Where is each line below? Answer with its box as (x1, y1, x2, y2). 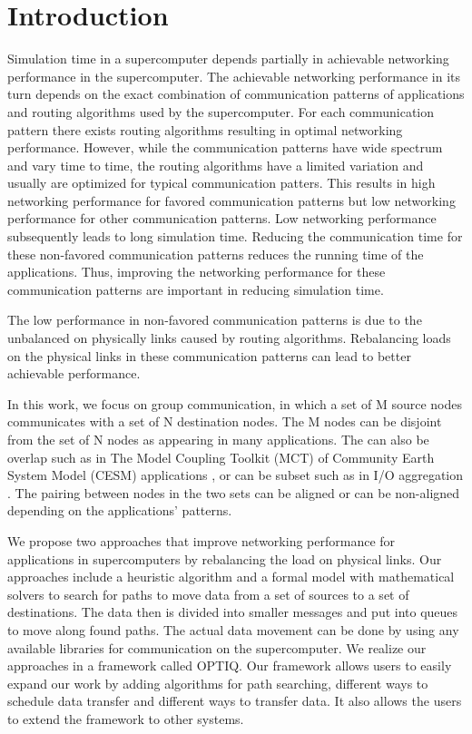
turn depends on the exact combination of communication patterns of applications (7, 84, 465, 103)
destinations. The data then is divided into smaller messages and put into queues (7, 602, 458, 621)
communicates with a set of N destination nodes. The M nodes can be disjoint (7, 412, 442, 431)
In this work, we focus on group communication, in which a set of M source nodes (7, 394, 462, 413)
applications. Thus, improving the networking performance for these (7, 262, 386, 281)
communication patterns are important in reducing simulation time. (7, 279, 384, 298)
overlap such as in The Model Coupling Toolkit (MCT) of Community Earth (7, 447, 435, 466)
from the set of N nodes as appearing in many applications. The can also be (7, 430, 429, 448)
